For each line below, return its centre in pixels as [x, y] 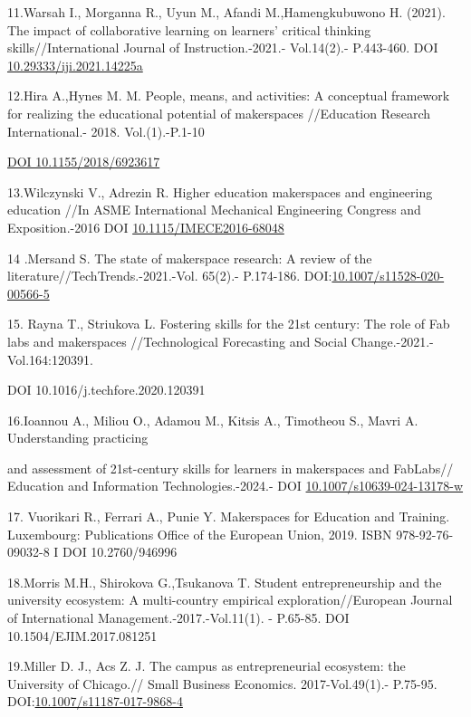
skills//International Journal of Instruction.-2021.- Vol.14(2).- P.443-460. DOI [223, 48]
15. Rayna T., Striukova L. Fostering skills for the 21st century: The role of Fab [229, 324]
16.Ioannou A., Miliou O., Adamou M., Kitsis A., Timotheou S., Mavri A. [213, 420]
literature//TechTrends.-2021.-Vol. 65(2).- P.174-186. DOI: [170, 276]
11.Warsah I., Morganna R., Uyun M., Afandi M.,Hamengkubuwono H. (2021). [226, 12]
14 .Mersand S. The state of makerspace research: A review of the [190, 258]
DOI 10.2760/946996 [120, 552]
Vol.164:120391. [50, 359]
